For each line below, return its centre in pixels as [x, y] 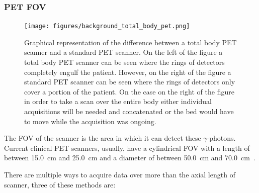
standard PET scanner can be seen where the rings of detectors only [130, 82]
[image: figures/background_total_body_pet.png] [107, 26]
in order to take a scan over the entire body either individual [118, 101]
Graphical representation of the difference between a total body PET [131, 42]
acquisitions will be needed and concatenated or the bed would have [129, 111]
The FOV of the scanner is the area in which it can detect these [103, 138]
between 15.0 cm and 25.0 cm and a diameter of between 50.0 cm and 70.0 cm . [130, 158]
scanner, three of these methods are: [60, 184]
